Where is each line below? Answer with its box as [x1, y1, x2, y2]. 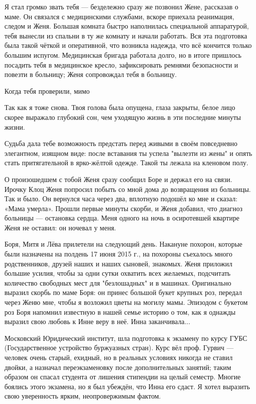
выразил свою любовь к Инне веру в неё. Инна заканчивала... [4, 316, 190, 327]
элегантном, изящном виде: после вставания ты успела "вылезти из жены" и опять [4, 147, 253, 158]
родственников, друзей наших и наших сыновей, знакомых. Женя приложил [4, 258, 232, 268]
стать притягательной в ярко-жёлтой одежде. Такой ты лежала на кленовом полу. [4, 157, 249, 168]
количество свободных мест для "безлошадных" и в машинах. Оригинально [4, 277, 231, 288]
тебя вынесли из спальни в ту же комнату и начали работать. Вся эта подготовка [4, 30, 247, 40]
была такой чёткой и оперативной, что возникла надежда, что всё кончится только [4, 40, 252, 50]
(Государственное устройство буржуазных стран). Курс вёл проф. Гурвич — [4, 342, 234, 353]
